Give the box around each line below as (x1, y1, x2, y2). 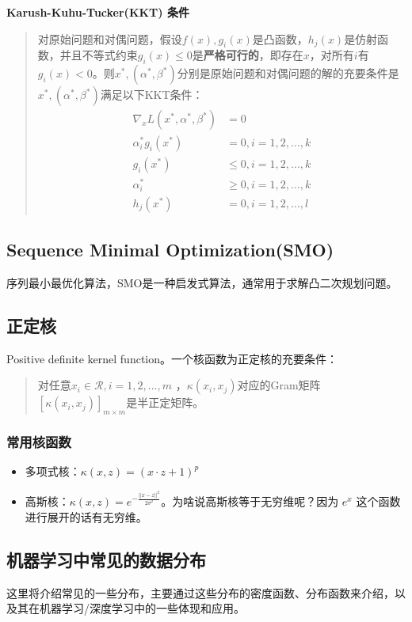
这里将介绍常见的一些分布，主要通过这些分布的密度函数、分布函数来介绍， (6, 584, 395, 601)
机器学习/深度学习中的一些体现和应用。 (39, 600, 245, 616)
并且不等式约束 (59, 47, 138, 63)
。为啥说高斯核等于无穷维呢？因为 (161, 493, 339, 510)
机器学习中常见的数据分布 (6, 547, 206, 571)
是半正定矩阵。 (126, 394, 204, 411)
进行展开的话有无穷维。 (25, 508, 147, 525)
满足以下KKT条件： (100, 86, 204, 103)
